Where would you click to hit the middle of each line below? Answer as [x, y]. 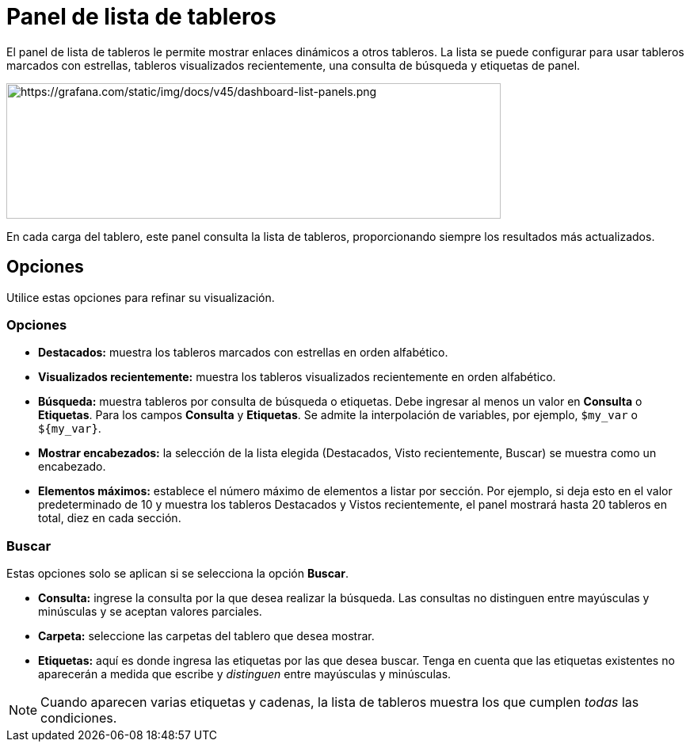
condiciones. [79, 718]
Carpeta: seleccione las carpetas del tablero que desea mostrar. [206, 636]
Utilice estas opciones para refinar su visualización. [141, 297]
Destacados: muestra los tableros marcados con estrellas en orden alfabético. [243, 353]
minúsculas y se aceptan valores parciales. [150, 612]
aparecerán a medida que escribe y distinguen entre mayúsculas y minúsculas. [245, 674]
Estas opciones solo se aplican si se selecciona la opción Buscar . [177, 574]
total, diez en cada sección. [110, 518]
